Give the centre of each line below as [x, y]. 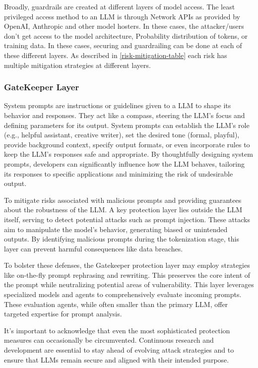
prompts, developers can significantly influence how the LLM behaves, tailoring [124, 163]
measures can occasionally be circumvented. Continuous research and [109, 340]
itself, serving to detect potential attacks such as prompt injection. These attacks [127, 219]
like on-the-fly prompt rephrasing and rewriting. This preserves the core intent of [127, 275]
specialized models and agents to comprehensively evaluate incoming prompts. [123, 294]
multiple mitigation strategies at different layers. [77, 65]
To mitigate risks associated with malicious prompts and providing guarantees [123, 200]
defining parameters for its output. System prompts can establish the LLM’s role [127, 125]
